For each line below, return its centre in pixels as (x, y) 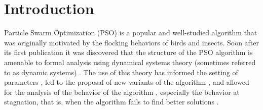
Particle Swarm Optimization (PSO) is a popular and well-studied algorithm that (131, 33)
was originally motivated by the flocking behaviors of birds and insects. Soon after (132, 42)
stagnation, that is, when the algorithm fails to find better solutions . (111, 102)
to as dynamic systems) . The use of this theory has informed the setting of (121, 72)
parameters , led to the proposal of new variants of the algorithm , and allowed (127, 82)
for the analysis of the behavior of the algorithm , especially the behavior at (122, 92)
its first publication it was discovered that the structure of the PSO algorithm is (128, 52)
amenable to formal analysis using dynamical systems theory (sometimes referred (130, 62)
